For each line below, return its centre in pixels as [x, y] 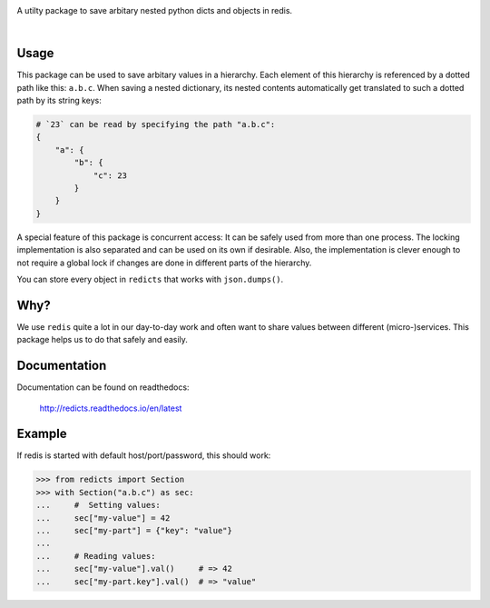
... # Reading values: [96, 556]
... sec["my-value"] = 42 [103, 518]
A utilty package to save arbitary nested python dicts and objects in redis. [155, 10]
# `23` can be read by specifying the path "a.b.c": [156, 125]
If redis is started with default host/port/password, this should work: [144, 455]
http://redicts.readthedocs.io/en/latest [111, 408]
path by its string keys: [59, 101]
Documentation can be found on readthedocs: [103, 387]
